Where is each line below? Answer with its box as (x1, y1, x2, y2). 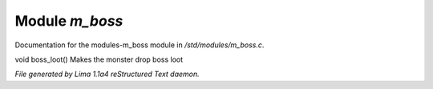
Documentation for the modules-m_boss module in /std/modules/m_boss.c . (14, 40, 265, 50)
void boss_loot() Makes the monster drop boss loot (14, 55, 184, 64)
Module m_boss (14, 12, 123, 30)
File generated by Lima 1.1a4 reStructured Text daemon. (14, 69, 200, 79)
